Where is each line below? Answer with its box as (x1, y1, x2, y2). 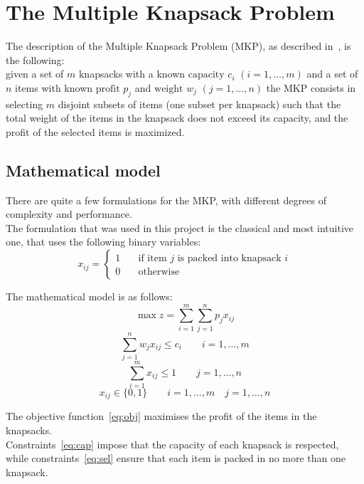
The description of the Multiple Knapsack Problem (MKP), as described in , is (6, 38, 351, 53)
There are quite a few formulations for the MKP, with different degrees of (6, 192, 326, 207)
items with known (15, 80, 93, 95)
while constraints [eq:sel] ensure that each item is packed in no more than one (6, 451, 346, 465)
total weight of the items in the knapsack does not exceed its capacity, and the (6, 110, 348, 125)
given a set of (6, 66, 64, 81)
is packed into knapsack (177, 253, 282, 264)
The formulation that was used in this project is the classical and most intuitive (6, 220, 354, 235)
